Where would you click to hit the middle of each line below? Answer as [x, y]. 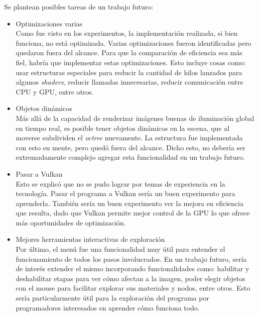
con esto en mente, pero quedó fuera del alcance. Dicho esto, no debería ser [130, 147]
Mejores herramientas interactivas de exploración [90, 239]
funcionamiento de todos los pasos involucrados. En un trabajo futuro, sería [131, 259]
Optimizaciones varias [49, 23]
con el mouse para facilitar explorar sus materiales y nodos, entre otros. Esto [133, 288]
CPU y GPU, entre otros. [55, 91]
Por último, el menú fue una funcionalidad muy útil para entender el [120, 249]
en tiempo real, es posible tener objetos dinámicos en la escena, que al [123, 128]
